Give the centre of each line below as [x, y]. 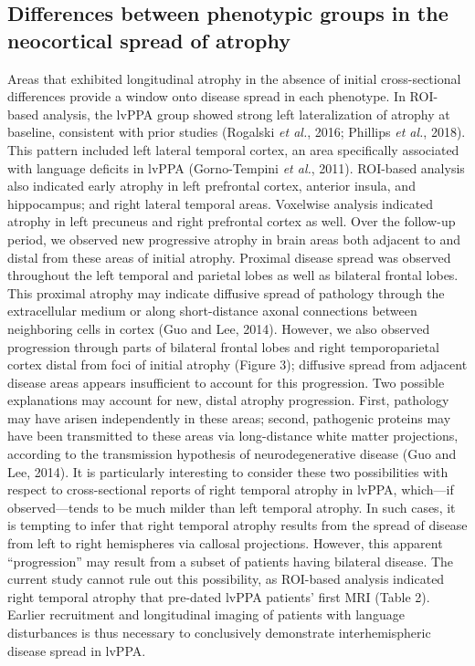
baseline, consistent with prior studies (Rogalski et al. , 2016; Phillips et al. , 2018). [237, 132]
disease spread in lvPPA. [77, 650]
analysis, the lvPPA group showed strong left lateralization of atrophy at [246, 114]
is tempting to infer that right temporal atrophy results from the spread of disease [237, 525]
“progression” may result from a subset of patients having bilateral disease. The [231, 561]
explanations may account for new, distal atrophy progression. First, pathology [228, 400]
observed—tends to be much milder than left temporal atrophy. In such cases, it [232, 507]
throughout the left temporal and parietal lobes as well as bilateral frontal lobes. [233, 275]
